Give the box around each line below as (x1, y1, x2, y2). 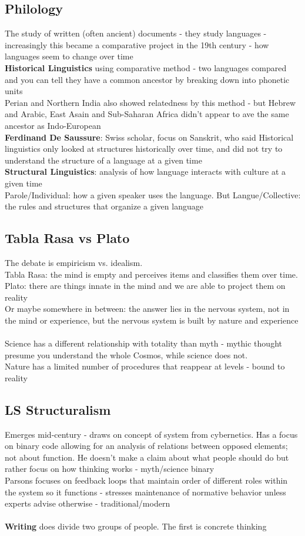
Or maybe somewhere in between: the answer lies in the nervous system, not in (5, 302, 290, 315)
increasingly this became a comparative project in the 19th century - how (5, 38, 269, 51)
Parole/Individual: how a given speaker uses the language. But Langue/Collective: (5, 188, 301, 201)
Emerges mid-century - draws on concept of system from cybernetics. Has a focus (5, 428, 298, 440)
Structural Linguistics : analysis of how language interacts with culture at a (5, 165, 286, 178)
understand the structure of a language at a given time (5, 154, 202, 166)
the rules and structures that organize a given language (5, 200, 203, 212)
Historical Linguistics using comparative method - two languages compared (5, 61, 287, 74)
